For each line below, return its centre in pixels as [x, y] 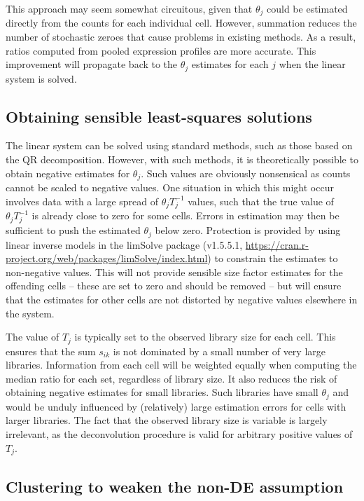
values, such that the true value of [261, 201]
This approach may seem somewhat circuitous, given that [129, 8]
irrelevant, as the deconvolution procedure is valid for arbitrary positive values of [179, 434]
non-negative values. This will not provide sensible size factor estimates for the [174, 272]
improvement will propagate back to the [92, 64]
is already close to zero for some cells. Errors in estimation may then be [185, 215]
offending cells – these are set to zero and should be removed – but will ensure [174, 286]
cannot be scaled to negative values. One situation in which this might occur [170, 187]
